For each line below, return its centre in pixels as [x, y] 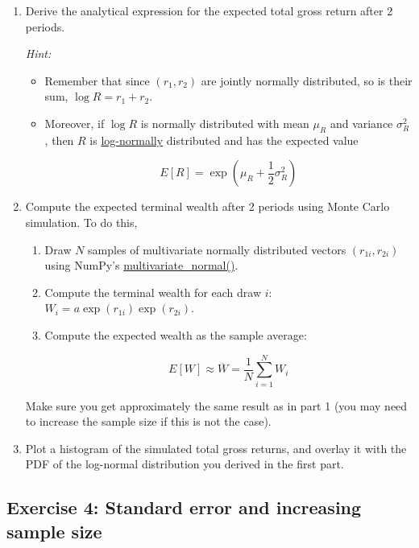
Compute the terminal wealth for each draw [153, 292]
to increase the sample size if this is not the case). [148, 421]
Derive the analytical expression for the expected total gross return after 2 [209, 10]
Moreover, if [75, 123]
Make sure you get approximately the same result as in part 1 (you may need [216, 405]
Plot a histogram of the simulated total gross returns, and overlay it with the [216, 448]
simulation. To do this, [81, 222]
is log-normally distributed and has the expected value [224, 140]
